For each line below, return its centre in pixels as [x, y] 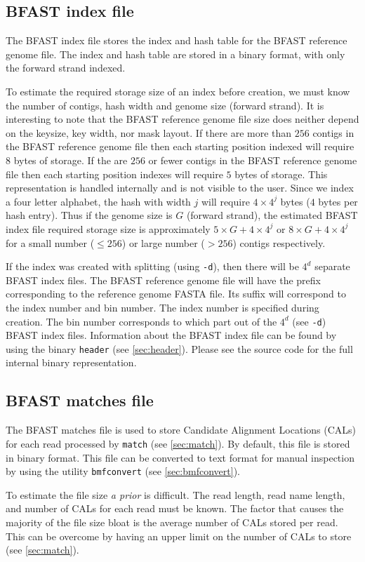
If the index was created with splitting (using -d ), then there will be [152, 266]
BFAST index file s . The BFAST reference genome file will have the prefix [163, 280]
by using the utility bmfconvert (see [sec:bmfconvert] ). [123, 471]
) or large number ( [163, 242]
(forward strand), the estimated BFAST [272, 215]
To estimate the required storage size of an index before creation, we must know [178, 91]
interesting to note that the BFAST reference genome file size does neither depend [182, 119]
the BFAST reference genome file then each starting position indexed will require [180, 146]
